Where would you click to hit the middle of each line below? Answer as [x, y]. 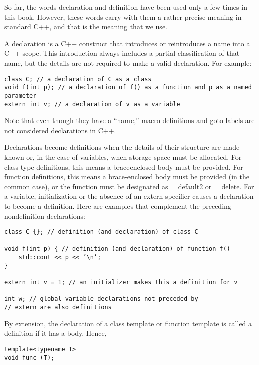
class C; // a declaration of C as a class [78, 79]
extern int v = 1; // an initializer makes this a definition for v [121, 282]
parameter [20, 96]
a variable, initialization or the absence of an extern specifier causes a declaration [129, 196]
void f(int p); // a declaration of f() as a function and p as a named [128, 88]
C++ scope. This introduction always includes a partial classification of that [122, 53]
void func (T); [29, 358]
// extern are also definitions [58, 308]
